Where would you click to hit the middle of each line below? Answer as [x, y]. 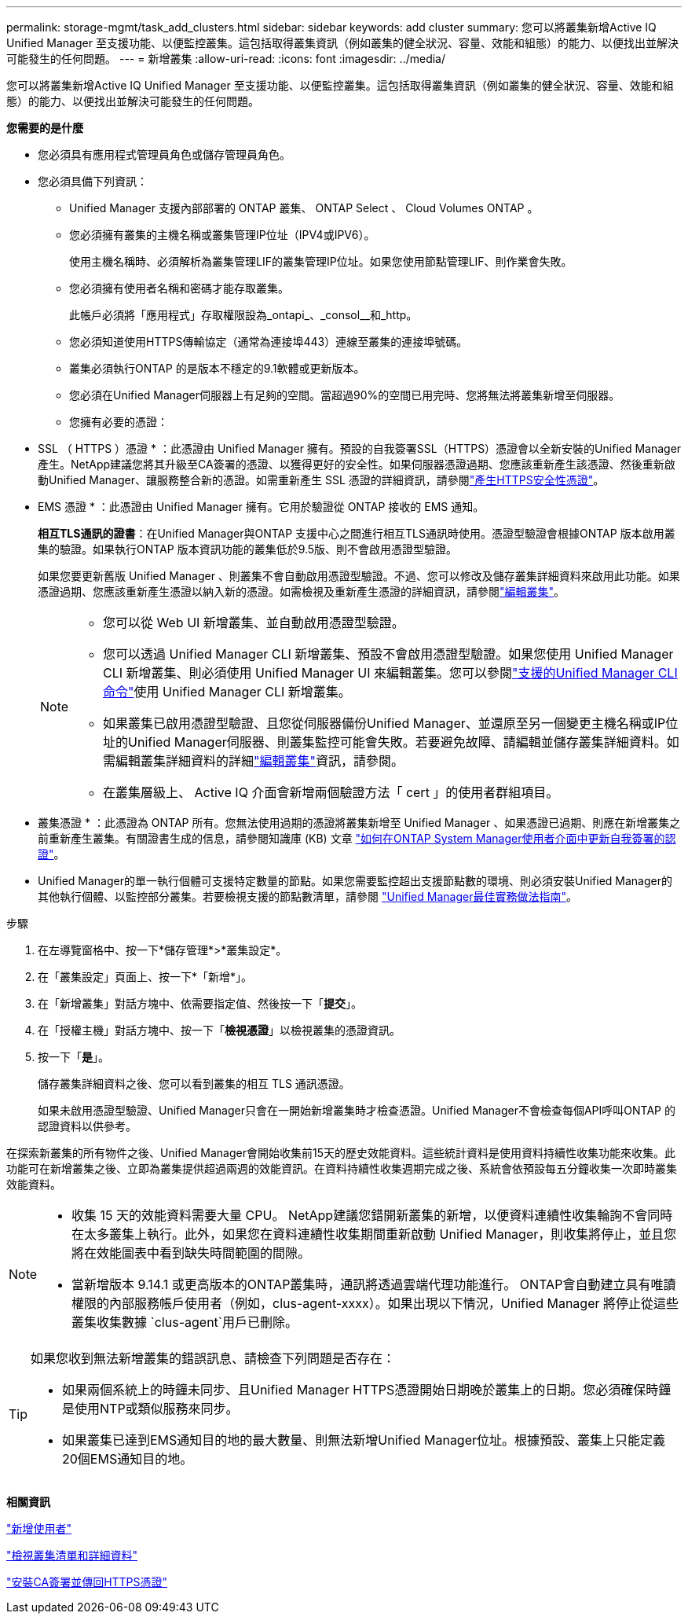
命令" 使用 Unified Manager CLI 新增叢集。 [227, 692]
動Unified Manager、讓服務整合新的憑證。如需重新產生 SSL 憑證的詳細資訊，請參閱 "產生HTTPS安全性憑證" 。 [321, 480]
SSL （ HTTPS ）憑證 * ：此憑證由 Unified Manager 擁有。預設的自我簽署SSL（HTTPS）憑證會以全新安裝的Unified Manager [360, 448]
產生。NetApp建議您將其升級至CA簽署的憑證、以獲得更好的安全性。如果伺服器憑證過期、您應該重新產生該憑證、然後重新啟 [357, 464]
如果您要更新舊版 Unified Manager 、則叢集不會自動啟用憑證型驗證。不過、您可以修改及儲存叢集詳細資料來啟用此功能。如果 [359, 576]
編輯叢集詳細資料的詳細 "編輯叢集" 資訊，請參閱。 [260, 761]
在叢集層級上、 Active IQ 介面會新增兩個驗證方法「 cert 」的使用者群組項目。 [331, 792]
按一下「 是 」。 [73, 1057]
